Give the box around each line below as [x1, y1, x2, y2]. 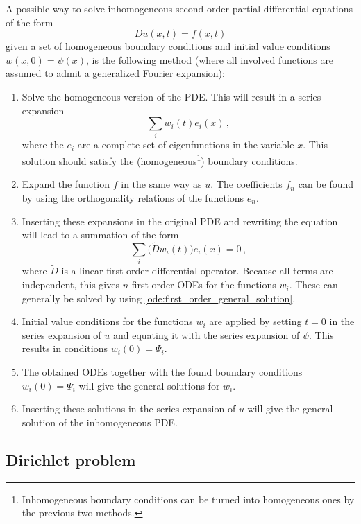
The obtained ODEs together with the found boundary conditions [22, 365, 303, 379]
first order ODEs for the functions [131, 277, 276, 292]
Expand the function [22, 177, 110, 191]
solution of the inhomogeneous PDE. [22, 414, 178, 429]
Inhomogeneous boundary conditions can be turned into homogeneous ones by [22, 491, 355, 506]
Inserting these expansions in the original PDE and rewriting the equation [22, 213, 338, 228]
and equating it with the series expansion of [112, 327, 300, 342]
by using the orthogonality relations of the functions [22, 190, 244, 204]
